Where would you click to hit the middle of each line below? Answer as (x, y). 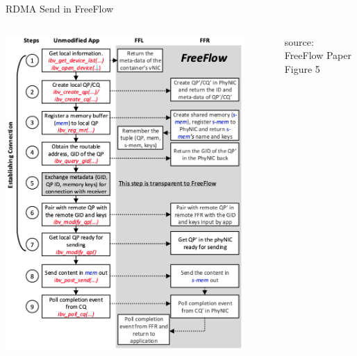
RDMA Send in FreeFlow (60, 8)
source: (299, 41)
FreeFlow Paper (318, 55)
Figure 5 (302, 68)
